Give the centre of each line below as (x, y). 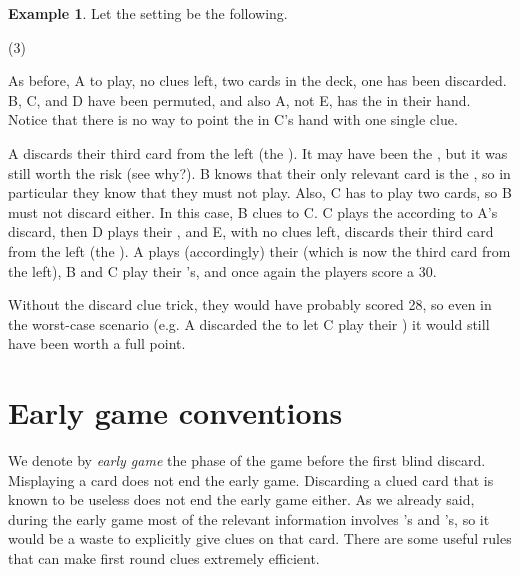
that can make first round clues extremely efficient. (164, 558)
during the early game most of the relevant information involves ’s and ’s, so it (249, 518)
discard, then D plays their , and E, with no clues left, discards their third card (251, 231)
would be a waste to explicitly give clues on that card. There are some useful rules (260, 538)
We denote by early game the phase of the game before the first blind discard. (247, 460)
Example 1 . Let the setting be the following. (148, 13)
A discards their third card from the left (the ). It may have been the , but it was (258, 152)
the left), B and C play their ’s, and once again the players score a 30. (222, 270)
